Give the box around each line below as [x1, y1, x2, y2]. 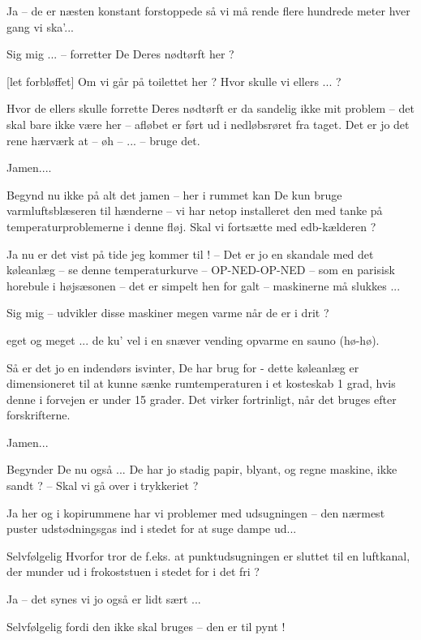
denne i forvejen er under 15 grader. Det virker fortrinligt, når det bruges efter [6, 390, 397, 407]
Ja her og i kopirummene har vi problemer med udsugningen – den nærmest [6, 504, 385, 521]
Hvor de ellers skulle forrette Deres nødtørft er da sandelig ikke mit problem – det [6, 100, 415, 117]
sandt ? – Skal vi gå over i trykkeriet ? [6, 477, 199, 494]
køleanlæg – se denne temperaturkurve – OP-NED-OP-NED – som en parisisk [6, 261, 395, 278]
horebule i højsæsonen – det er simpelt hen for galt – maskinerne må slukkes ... [6, 277, 401, 294]
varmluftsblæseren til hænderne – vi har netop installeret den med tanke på [6, 202, 383, 219]
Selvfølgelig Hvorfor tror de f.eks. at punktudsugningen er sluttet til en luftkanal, [6, 547, 410, 564]
